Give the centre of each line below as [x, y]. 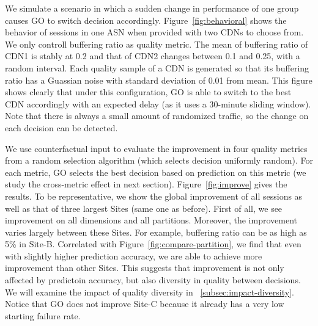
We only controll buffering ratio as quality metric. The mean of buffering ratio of [157, 44]
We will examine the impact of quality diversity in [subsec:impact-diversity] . [150, 292]
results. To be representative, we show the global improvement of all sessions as [154, 196]
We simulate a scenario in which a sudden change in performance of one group [152, 8]
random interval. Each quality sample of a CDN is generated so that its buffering [157, 67]
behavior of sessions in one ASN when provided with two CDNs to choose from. [154, 32]
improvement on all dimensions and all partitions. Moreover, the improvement [151, 220]
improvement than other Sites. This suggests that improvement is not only [145, 268]
